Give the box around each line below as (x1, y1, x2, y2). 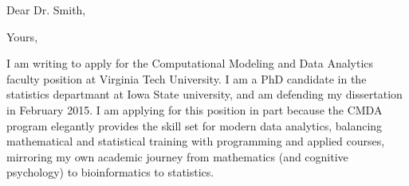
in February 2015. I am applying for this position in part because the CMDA (6, 101, 383, 118)
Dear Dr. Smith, (6, 2, 86, 17)
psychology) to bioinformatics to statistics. (6, 164, 214, 180)
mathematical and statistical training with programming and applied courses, (6, 133, 385, 149)
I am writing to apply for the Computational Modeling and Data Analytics (6, 55, 374, 72)
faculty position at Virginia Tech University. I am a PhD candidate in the (6, 70, 367, 87)
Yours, (6, 28, 38, 45)
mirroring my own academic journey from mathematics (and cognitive (6, 148, 348, 165)
